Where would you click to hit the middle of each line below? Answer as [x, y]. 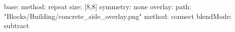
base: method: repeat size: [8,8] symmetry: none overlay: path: [98, 6]
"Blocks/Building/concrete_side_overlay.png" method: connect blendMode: [118, 16]
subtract [17, 25]
